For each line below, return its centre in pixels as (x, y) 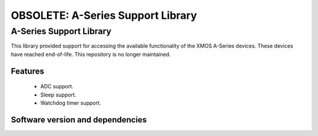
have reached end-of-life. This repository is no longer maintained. (91, 54)
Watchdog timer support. (71, 102)
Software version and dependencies (79, 120)
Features (27, 71)
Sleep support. (58, 95)
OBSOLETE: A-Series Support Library (104, 15)
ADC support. (57, 87)
